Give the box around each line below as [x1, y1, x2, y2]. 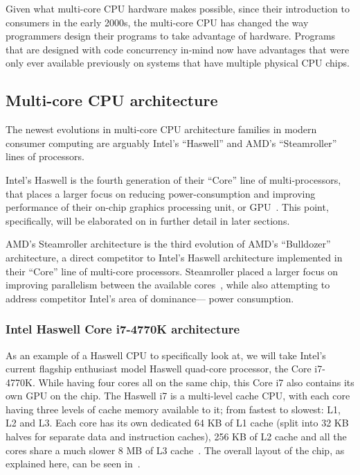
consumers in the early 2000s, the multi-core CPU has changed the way [6, 15, 309, 29]
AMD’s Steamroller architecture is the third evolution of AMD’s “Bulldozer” [6, 236, 331, 251]
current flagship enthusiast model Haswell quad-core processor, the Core [6, 361, 312, 376]
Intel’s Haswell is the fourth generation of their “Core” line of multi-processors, [6, 172, 341, 187]
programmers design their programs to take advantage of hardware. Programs [6, 28, 336, 43]
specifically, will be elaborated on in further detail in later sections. [6, 213, 290, 227]
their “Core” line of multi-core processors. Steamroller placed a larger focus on [6, 264, 339, 278]
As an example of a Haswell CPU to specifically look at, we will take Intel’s [6, 347, 326, 362]
